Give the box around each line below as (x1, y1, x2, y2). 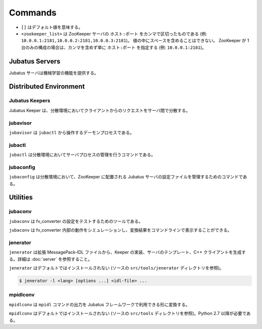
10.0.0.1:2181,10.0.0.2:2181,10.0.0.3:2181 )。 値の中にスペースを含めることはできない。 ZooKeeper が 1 (21, 38, 249, 44)
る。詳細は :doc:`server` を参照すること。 (9, 256, 93, 262)
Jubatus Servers (9, 57, 61, 65)
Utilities (9, 193, 33, 202)
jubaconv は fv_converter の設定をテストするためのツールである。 (9, 218, 143, 224)
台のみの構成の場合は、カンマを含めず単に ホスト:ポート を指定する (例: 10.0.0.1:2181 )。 (21, 44, 207, 50)
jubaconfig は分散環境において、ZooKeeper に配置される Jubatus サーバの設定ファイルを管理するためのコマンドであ (9, 174, 247, 180)
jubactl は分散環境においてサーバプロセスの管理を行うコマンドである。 (9, 152, 156, 157)
